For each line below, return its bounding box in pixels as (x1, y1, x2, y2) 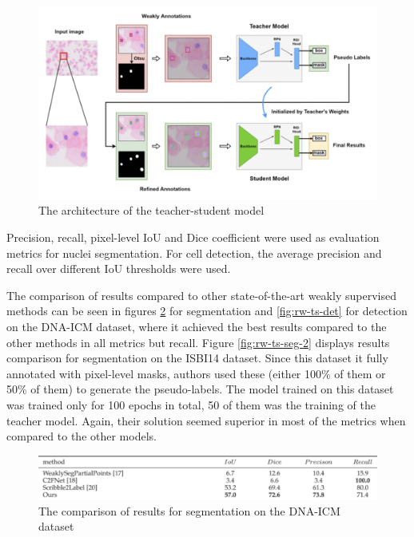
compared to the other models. (6, 428, 157, 444)
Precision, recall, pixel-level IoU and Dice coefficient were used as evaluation (6, 229, 380, 245)
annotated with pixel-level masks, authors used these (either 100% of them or (6, 365, 386, 381)
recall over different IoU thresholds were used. (6, 260, 231, 277)
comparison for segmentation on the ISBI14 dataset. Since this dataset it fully (6, 349, 388, 366)
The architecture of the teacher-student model (38, 202, 265, 219)
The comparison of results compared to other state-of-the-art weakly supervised (6, 286, 396, 303)
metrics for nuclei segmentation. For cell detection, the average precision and (6, 244, 382, 261)
